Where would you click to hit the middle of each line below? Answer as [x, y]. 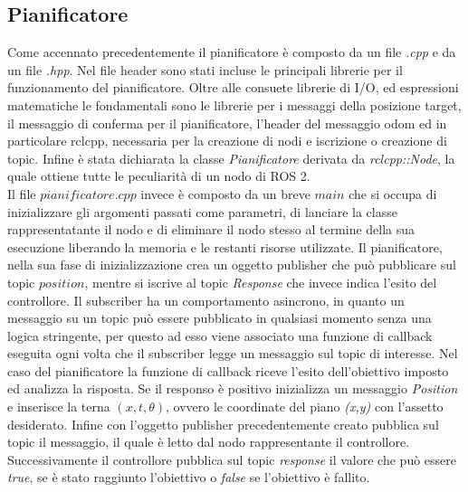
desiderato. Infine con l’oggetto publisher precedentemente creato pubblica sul [223, 424]
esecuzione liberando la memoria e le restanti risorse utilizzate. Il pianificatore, [225, 246]
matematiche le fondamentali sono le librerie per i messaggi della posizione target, [234, 104]
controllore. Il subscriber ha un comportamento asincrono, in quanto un [206, 300]
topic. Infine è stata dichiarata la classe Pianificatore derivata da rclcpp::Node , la [231, 158]
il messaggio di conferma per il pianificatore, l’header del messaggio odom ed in [227, 123]
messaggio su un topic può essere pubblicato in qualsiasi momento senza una [220, 318]
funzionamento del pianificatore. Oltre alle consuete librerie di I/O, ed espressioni [233, 87]
